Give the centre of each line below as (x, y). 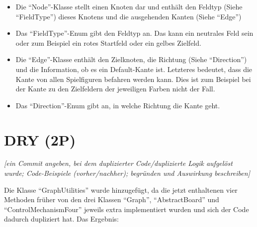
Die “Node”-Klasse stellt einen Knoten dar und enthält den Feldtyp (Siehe (129, 6)
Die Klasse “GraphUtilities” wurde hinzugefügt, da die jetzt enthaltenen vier (121, 189)
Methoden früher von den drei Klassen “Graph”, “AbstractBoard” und (112, 199)
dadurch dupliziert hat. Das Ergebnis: (61, 219)
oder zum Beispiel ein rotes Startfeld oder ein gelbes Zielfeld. (108, 42)
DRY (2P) (40, 139)
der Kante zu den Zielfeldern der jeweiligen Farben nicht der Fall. (115, 89)
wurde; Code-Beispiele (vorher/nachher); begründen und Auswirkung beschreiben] (127, 173)
